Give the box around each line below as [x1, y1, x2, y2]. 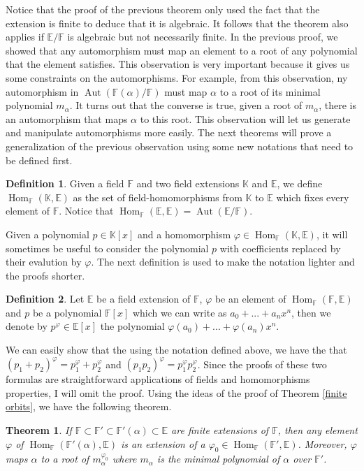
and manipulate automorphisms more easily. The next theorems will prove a [6, 125, 332, 140]
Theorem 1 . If [6, 422, 72, 437]
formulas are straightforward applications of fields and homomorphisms [6, 372, 310, 386]
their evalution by [6, 254, 82, 269]
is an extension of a [120, 436, 205, 451]
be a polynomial [32, 305, 102, 319]
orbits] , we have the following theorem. [6, 399, 172, 414]
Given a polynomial [6, 226, 89, 241]
